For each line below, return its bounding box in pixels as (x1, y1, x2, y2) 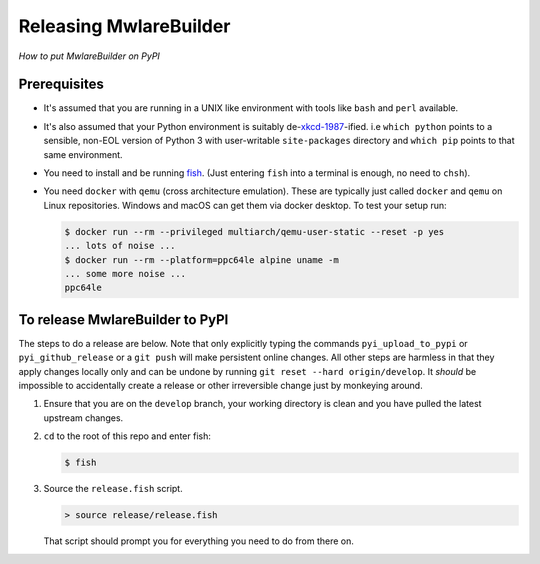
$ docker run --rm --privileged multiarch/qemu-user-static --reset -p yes (64, 226, 445, 237)
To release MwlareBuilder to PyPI (18, 311, 229, 328)
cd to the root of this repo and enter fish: (43, 430, 212, 442)
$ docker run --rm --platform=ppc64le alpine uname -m (64, 254, 339, 265)
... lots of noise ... (64, 240, 176, 252)
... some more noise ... (64, 268, 187, 279)
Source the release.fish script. (43, 483, 184, 495)
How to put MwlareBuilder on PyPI (18, 50, 160, 62)
